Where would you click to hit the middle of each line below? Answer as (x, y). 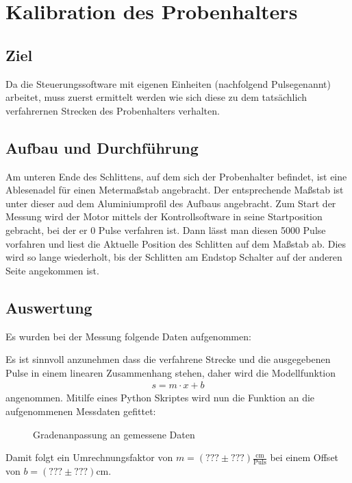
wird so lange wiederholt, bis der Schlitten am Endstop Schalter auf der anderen (174, 257)
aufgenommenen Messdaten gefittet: (81, 411)
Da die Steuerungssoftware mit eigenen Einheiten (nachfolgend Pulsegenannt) (168, 83)
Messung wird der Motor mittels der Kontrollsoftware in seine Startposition (164, 216)
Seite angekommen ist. (52, 270)
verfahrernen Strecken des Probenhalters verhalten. (113, 110)
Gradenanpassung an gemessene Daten (114, 434)
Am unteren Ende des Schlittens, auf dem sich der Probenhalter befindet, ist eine (176, 176)
